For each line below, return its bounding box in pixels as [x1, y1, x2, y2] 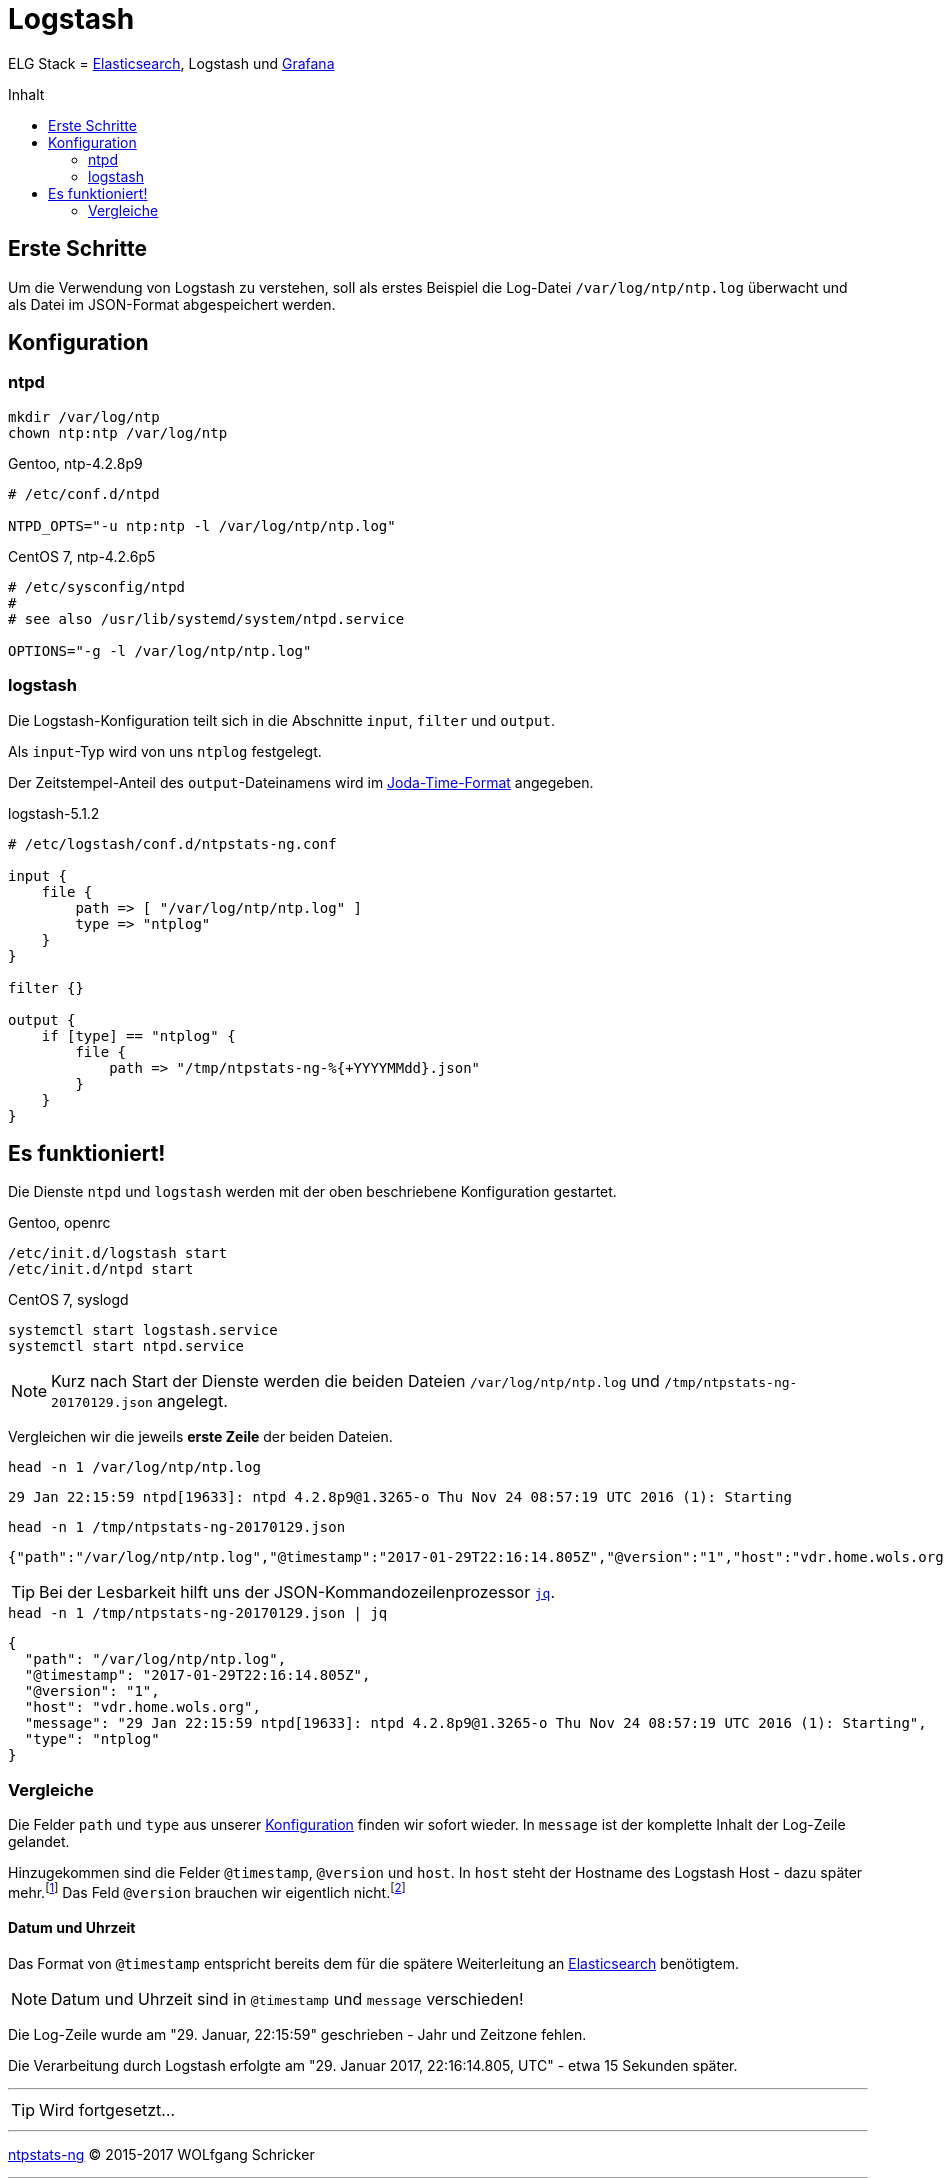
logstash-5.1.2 [8, 804, 100, 822]
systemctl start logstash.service [8, 1322, 278, 1339]
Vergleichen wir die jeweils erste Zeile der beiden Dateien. [8, 1428, 393, 1446]
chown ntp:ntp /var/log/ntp [8, 424, 228, 441]
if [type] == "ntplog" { [41, 1027, 236, 1044]
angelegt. [157, 1391, 228, 1412]
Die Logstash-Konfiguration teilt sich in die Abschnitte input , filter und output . [8, 711, 555, 729]
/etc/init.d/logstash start [8, 1245, 228, 1262]
